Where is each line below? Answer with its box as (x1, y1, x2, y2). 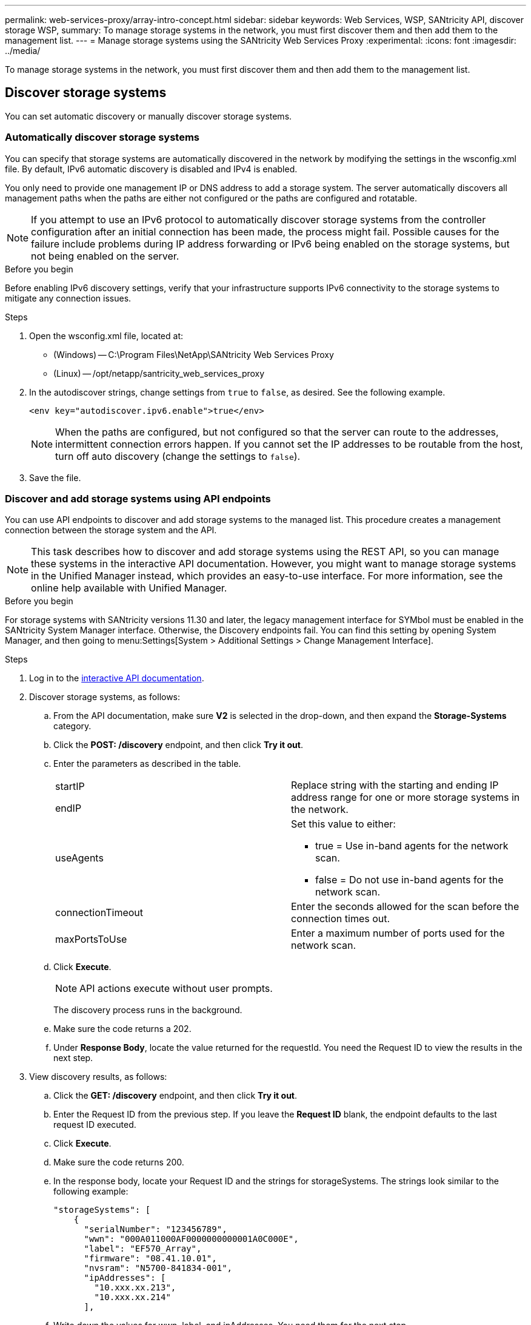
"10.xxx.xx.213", (94, 1283, 176, 1293)
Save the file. (29, 472, 81, 483)
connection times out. (291, 912, 390, 925)
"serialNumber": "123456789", (84, 1224, 227, 1235)
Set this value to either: (291, 818, 396, 831)
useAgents (55, 852, 104, 865)
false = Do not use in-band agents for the (315, 874, 504, 886)
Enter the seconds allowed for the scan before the (291, 900, 519, 913)
